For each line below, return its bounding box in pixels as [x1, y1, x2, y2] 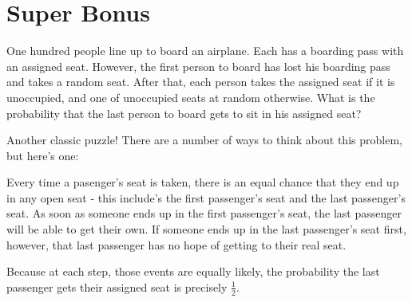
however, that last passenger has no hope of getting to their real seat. [6, 236, 347, 253]
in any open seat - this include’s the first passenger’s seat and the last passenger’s [6, 189, 406, 206]
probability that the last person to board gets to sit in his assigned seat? [6, 104, 362, 121]
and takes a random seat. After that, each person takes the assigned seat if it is [6, 73, 395, 90]
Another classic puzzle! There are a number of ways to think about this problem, [6, 131, 402, 148]
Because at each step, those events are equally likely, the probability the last [6, 263, 380, 280]
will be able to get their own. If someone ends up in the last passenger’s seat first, [6, 221, 406, 237]
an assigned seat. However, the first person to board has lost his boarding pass [6, 57, 390, 74]
